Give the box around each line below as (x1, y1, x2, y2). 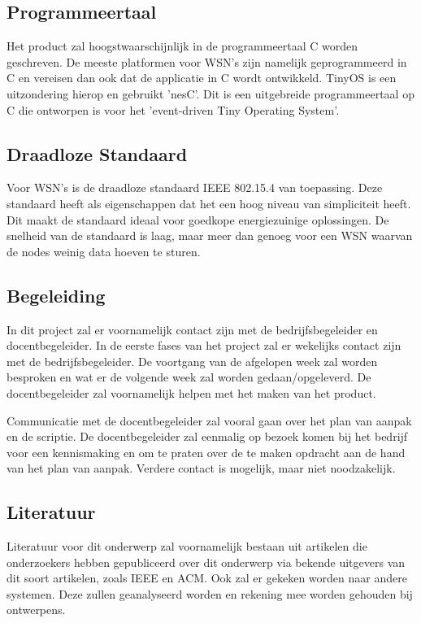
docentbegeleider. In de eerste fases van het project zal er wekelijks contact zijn (7, 337, 401, 354)
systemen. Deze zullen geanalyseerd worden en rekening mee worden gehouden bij (7, 585, 413, 602)
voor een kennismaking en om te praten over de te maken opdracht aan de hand (7, 443, 406, 460)
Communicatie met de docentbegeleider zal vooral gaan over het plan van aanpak (7, 412, 412, 429)
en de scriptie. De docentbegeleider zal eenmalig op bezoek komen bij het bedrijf (7, 428, 408, 445)
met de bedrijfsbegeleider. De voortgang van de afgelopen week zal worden (7, 352, 378, 369)
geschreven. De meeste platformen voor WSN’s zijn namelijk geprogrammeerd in (7, 53, 407, 70)
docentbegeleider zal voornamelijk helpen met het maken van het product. (7, 384, 376, 401)
